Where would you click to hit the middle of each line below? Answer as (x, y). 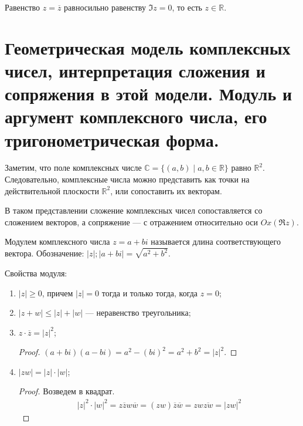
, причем (57, 293)
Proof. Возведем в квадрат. (67, 391)
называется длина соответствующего (216, 241)
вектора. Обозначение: (45, 253)
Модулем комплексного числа (57, 241)
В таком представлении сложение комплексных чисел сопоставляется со (134, 210)
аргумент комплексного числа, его (136, 116)
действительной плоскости (52, 190)
